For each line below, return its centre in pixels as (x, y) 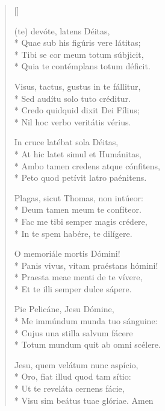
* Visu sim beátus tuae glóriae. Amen (84, 400)
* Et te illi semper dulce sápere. (73, 288)
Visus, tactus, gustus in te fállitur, (77, 86)
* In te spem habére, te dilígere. (73, 233)
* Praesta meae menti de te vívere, (78, 277)
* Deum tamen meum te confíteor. (78, 209)
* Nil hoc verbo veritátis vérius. (73, 121)
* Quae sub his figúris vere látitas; (77, 42)
